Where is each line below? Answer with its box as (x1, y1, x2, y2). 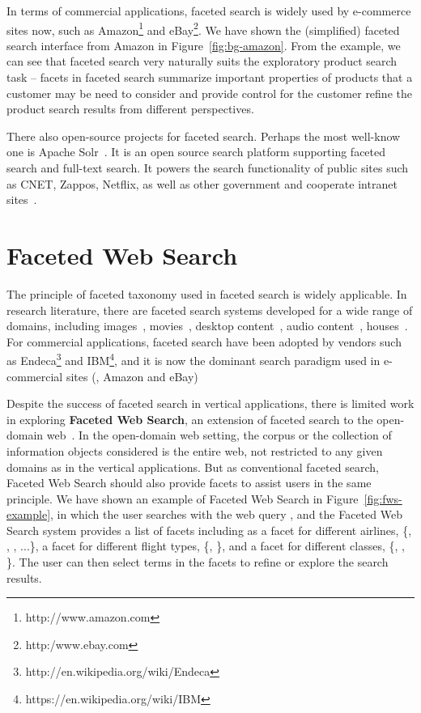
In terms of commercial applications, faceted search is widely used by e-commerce (6, 2, 411, 19)
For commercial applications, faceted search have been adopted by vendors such (6, 333, 402, 350)
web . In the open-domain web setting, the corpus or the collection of (46, 427, 392, 444)
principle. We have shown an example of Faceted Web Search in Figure (6, 490, 359, 507)
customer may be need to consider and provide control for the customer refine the (6, 84, 412, 101)
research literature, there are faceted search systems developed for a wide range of (6, 301, 413, 318)
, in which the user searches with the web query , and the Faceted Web (50, 506, 402, 523)
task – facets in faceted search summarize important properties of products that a (6, 69, 413, 86)
